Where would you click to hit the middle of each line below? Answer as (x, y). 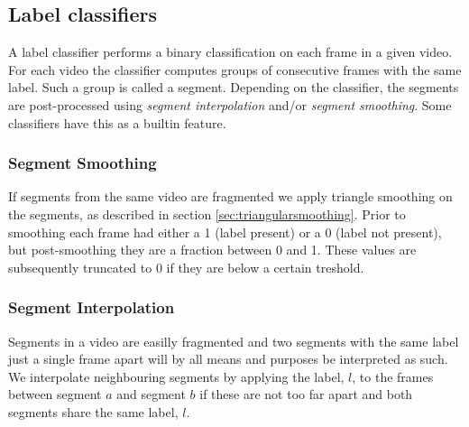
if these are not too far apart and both (306, 394)
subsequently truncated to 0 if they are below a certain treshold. (186, 267)
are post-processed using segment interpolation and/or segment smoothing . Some (230, 104)
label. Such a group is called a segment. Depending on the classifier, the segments (234, 87)
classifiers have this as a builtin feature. (117, 122)
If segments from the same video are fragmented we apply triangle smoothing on (230, 196)
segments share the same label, (93, 411)
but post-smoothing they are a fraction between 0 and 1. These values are (212, 250)
